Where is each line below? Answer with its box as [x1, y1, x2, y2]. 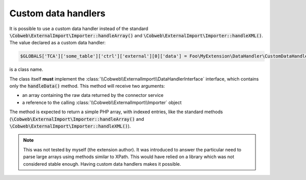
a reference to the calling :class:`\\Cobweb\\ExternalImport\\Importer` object [22, 99, 182, 106]
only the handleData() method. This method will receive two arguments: [9, 83, 165, 89]
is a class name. [9, 66, 43, 72]
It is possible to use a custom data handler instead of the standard [9, 25, 148, 32]
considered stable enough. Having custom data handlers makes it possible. [23, 161, 181, 167]
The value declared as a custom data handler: [9, 40, 106, 46]
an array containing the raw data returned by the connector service [22, 92, 164, 98]
